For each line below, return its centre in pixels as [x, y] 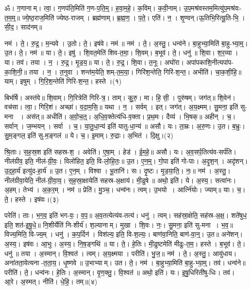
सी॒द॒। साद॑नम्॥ [23, 27]
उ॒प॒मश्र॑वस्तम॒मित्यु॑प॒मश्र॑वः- [213, 8]
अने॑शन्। [232, 234]
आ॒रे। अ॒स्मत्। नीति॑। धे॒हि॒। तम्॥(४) [51, 282]
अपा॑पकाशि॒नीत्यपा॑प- [210, 62]
